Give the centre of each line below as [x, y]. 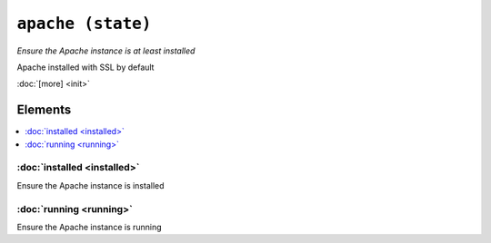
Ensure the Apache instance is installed [90, 185]
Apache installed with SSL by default [85, 67]
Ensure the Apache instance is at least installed [106, 51]
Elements [44, 110]
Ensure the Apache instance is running [90, 227]
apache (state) [84, 24]
